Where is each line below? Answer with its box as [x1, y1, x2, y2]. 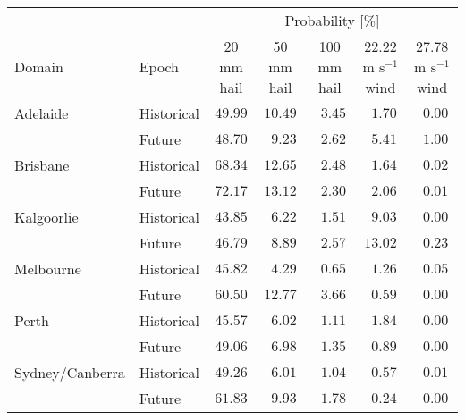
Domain [14, 56, 63, 77]
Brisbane [14, 155, 70, 175]
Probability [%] [284, 10, 380, 30]
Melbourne [14, 258, 81, 279]
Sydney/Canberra [14, 362, 125, 382]
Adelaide [14, 103, 69, 123]
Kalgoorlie [14, 206, 79, 227]
